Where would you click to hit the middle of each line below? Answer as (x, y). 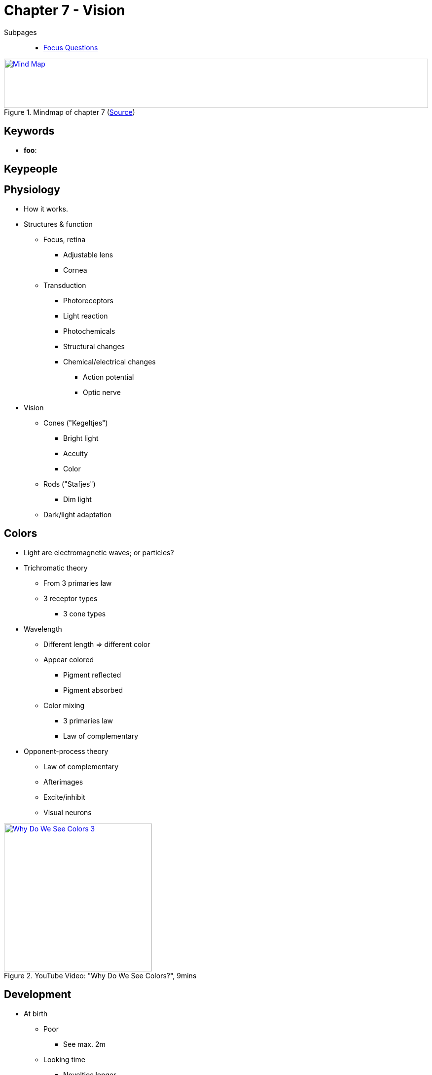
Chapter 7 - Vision (65, 10)
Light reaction (86, 316)
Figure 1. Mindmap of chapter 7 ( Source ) (70, 112)
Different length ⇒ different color (97, 644)
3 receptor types (71, 598)
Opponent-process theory (66, 751)
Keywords (29, 131)
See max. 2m (84, 1044)
